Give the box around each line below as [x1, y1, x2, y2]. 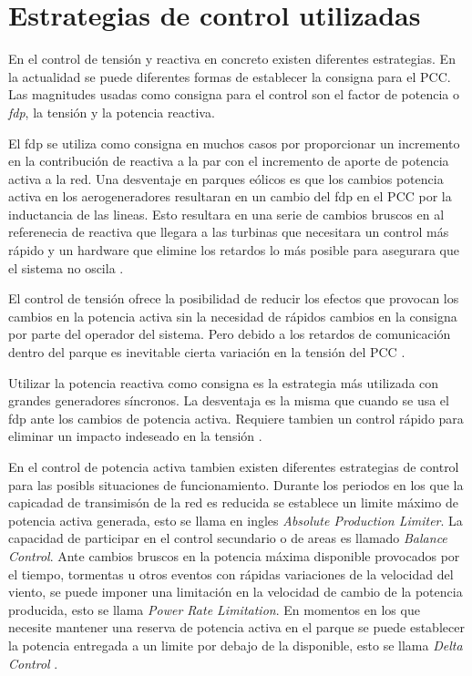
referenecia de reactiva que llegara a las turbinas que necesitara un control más [8, 222, 449, 241]
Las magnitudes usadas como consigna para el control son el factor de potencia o [8, 85, 460, 104]
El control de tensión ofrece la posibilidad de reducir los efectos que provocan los [8, 289, 459, 308]
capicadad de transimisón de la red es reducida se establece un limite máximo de [8, 493, 458, 512]
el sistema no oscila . [8, 258, 124, 277]
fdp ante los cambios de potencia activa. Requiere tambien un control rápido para [8, 408, 464, 427]
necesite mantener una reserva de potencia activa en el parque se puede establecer [8, 618, 465, 637]
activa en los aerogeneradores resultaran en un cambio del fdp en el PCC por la [8, 187, 452, 206]
